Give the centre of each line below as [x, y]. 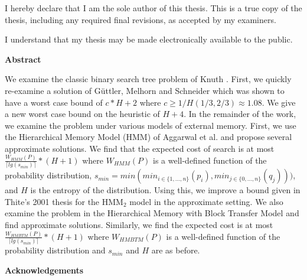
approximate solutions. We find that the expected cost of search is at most [140, 148]
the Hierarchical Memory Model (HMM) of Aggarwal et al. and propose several [148, 137]
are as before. [176, 250]
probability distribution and [55, 250]
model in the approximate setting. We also [206, 201]
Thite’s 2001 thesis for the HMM [64, 201]
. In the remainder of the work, [240, 114]
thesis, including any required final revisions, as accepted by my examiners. [141, 19]
